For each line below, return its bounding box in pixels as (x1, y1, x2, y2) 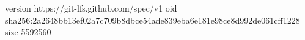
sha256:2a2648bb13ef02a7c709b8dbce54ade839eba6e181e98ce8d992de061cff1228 (5, 13, 300, 26)
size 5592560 (5, 25, 51, 38)
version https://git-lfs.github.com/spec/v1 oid (5, 2, 177, 14)
